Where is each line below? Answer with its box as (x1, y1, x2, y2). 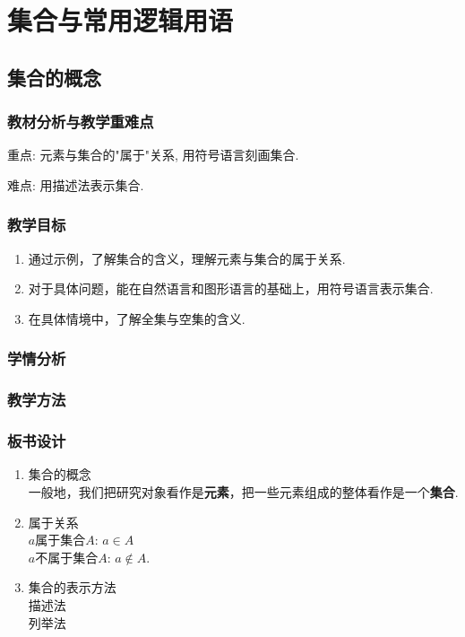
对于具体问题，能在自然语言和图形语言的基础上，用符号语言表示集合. (28, 279, 434, 298)
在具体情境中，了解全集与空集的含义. (28, 309, 245, 327)
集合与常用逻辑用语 (7, 2, 234, 39)
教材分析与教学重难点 (7, 110, 154, 133)
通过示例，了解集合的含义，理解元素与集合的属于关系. (28, 249, 346, 267)
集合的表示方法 (28, 578, 116, 597)
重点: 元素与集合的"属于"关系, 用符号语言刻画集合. (7, 145, 299, 164)
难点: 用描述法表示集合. (7, 175, 144, 194)
